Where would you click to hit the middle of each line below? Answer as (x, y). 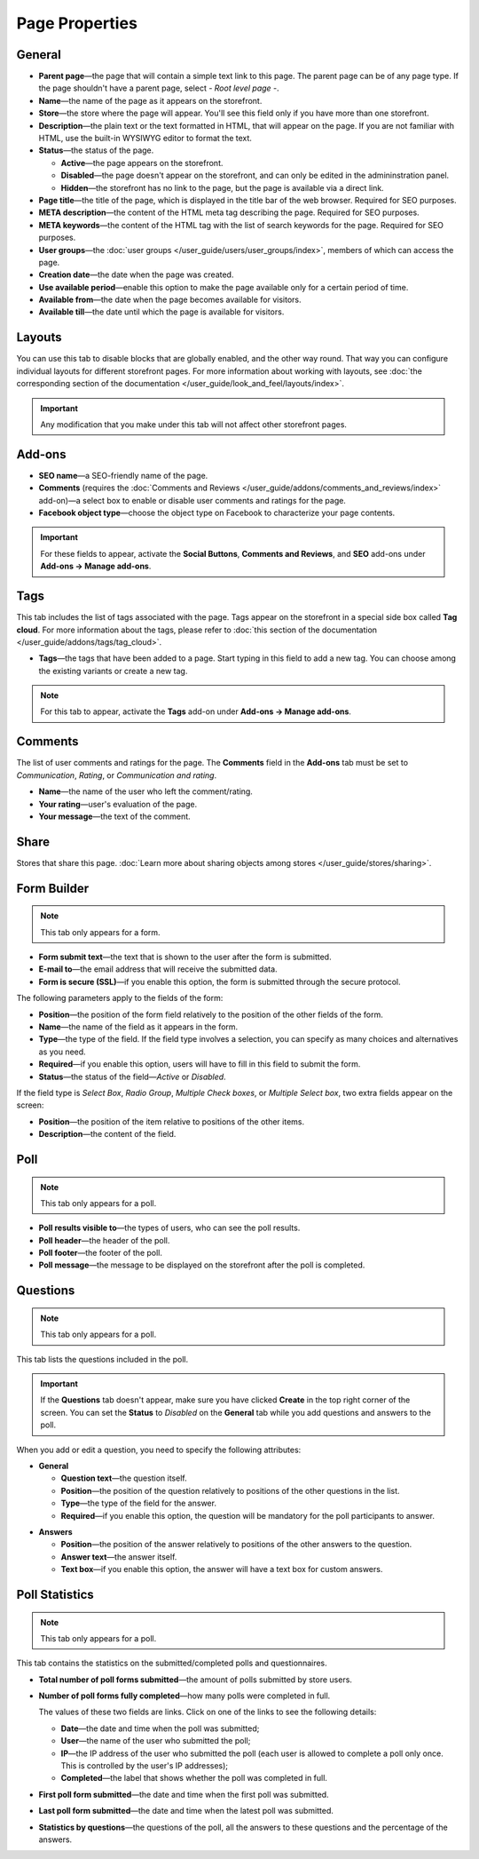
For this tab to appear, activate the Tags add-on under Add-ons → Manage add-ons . (196, 711)
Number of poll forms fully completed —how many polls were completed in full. (185, 1696)
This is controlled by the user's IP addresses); (145, 1766)
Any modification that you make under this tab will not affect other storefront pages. (194, 424)
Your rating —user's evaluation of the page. (118, 804)
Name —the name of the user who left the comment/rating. (145, 791)
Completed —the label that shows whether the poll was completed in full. (194, 1778)
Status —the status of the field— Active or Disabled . (132, 1076)
